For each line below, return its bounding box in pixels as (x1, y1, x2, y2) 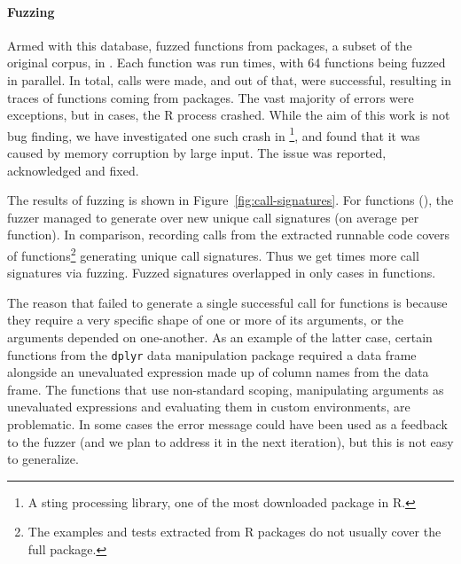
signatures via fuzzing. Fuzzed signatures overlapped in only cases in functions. (7, 263, 436, 282)
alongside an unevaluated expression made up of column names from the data (7, 363, 429, 381)
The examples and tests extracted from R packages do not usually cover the (27, 522, 441, 541)
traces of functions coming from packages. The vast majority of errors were (7, 88, 414, 106)
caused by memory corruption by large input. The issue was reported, (7, 144, 387, 162)
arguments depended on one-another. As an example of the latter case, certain (7, 328, 433, 347)
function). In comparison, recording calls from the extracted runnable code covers (7, 225, 450, 244)
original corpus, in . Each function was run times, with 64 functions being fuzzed (7, 53, 446, 72)
